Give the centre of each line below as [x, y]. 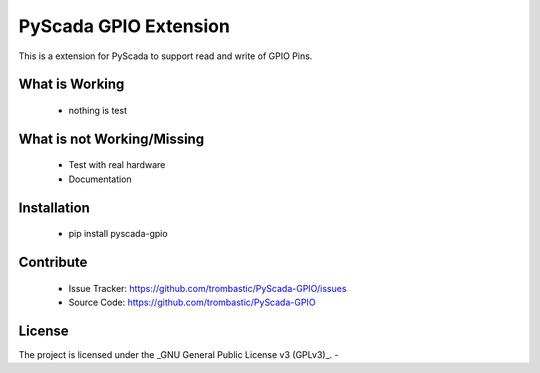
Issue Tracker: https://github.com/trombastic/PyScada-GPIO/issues [207, 288]
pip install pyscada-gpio [118, 234]
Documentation [100, 179]
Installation [54, 207]
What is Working [71, 84]
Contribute [53, 261]
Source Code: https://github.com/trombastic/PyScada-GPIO [192, 302]
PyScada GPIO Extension [124, 26]
